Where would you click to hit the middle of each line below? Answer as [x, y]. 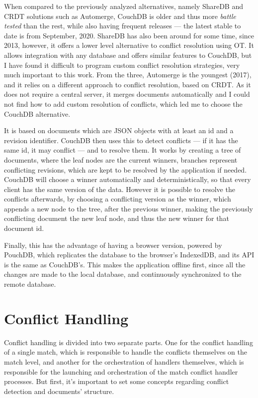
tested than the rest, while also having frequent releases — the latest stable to [123, 26]
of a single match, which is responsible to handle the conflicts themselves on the [126, 352]
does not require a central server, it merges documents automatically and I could [127, 94]
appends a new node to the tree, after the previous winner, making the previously [129, 208]
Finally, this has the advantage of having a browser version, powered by [113, 245]
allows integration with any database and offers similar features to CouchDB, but [128, 55]
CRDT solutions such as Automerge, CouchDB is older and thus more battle [120, 16]
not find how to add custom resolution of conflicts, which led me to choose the [123, 103]
